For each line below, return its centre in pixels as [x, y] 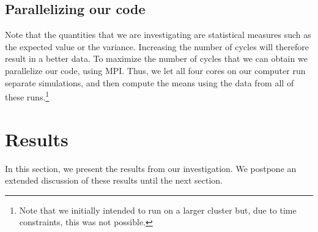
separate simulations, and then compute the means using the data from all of [150, 82]
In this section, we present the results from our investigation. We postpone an [151, 168]
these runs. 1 [27, 96]
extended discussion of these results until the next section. [114, 180]
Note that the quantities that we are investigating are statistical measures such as [158, 35]
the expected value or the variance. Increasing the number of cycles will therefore [157, 46]
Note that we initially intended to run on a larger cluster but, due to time [158, 210]
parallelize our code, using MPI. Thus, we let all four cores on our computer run [155, 70]
